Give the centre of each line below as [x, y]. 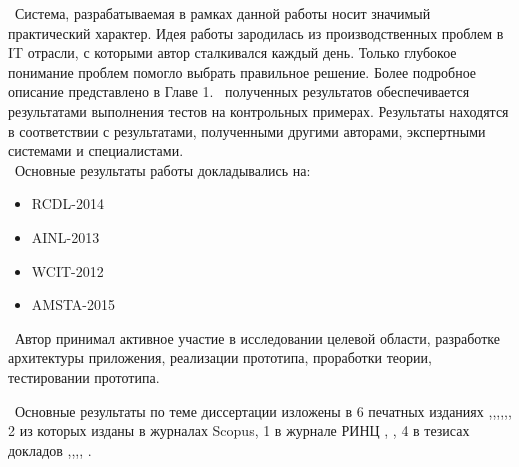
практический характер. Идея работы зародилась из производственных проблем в [256, 32]
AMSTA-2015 [73, 304]
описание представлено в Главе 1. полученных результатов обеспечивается [239, 91]
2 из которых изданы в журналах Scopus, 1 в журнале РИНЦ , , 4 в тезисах [239, 430]
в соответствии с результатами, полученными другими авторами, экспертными [247, 130]
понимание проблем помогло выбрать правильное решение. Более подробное [242, 71]
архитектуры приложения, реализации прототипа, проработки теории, [220, 357]
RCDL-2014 [67, 203]
